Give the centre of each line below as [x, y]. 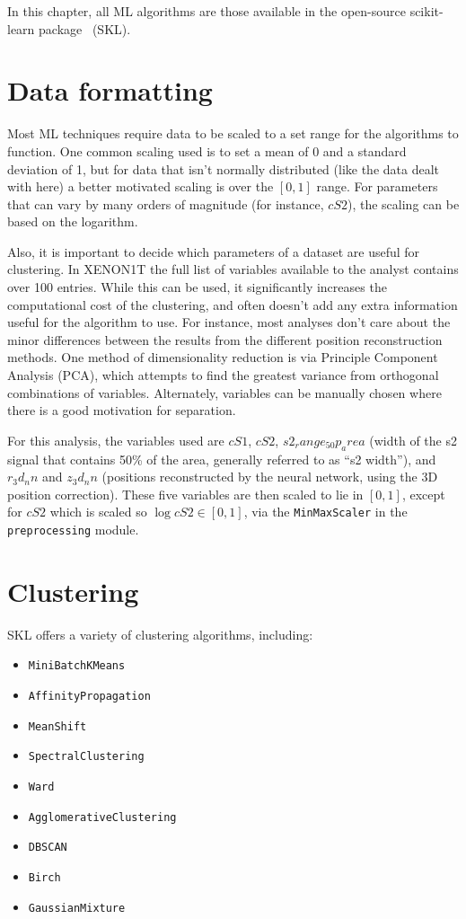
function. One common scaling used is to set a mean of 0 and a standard [207, 150]
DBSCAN [48, 848]
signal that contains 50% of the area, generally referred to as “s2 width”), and [222, 459]
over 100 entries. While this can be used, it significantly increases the [197, 287]
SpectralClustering [86, 757]
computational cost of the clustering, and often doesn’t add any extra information [233, 304]
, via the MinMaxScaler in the [325, 512]
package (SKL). [85, 28]
